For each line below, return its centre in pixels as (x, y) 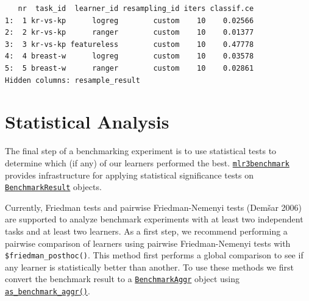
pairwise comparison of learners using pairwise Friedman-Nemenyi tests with (148, 243)
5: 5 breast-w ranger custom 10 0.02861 (130, 68)
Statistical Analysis (87, 122)
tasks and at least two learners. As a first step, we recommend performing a (146, 231)
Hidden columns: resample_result (73, 80)
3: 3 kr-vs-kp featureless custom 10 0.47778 (130, 44)
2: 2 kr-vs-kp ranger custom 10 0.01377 (130, 33)
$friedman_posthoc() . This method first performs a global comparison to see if (154, 255)
